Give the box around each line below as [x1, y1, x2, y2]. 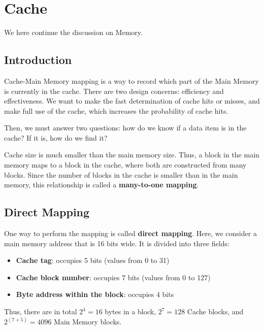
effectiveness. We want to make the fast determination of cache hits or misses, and [4, 95, 260, 106]
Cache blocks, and [187, 306, 244, 317]
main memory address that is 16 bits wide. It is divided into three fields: [4, 238, 229, 248]
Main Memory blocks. [54, 316, 122, 327]
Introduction [4, 52, 72, 68]
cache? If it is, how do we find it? [4, 132, 108, 143]
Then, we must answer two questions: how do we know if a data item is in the [4, 122, 247, 133]
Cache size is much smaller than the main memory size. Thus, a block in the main [4, 149, 259, 160]
